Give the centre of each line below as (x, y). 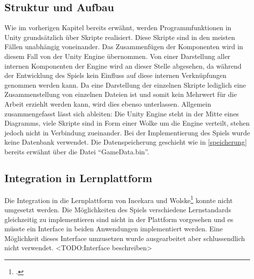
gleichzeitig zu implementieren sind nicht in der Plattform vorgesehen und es (119, 219)
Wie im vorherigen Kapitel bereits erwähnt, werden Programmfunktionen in (118, 28)
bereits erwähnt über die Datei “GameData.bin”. (77, 151)
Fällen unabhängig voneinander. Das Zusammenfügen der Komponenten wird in (124, 46)
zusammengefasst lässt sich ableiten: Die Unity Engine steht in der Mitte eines (122, 113)
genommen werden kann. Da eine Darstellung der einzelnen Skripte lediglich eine (125, 84)
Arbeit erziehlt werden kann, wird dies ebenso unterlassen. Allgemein (108, 103)
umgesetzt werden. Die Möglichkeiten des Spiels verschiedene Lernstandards (118, 209)
